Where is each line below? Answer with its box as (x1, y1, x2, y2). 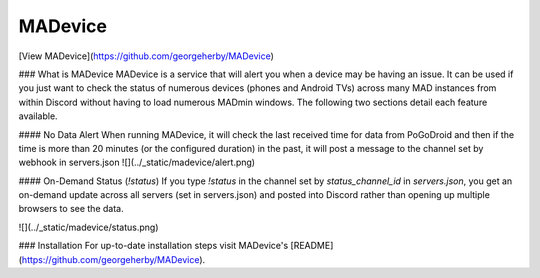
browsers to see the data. (18, 203, 124, 215)
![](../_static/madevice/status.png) (18, 221, 159, 233)
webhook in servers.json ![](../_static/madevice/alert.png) (18, 156, 255, 169)
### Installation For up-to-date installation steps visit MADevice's (18, 240, 289, 252)
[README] (290, 240, 334, 252)
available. (18, 110, 59, 122)
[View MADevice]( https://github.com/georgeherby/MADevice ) (18, 50, 275, 62)
